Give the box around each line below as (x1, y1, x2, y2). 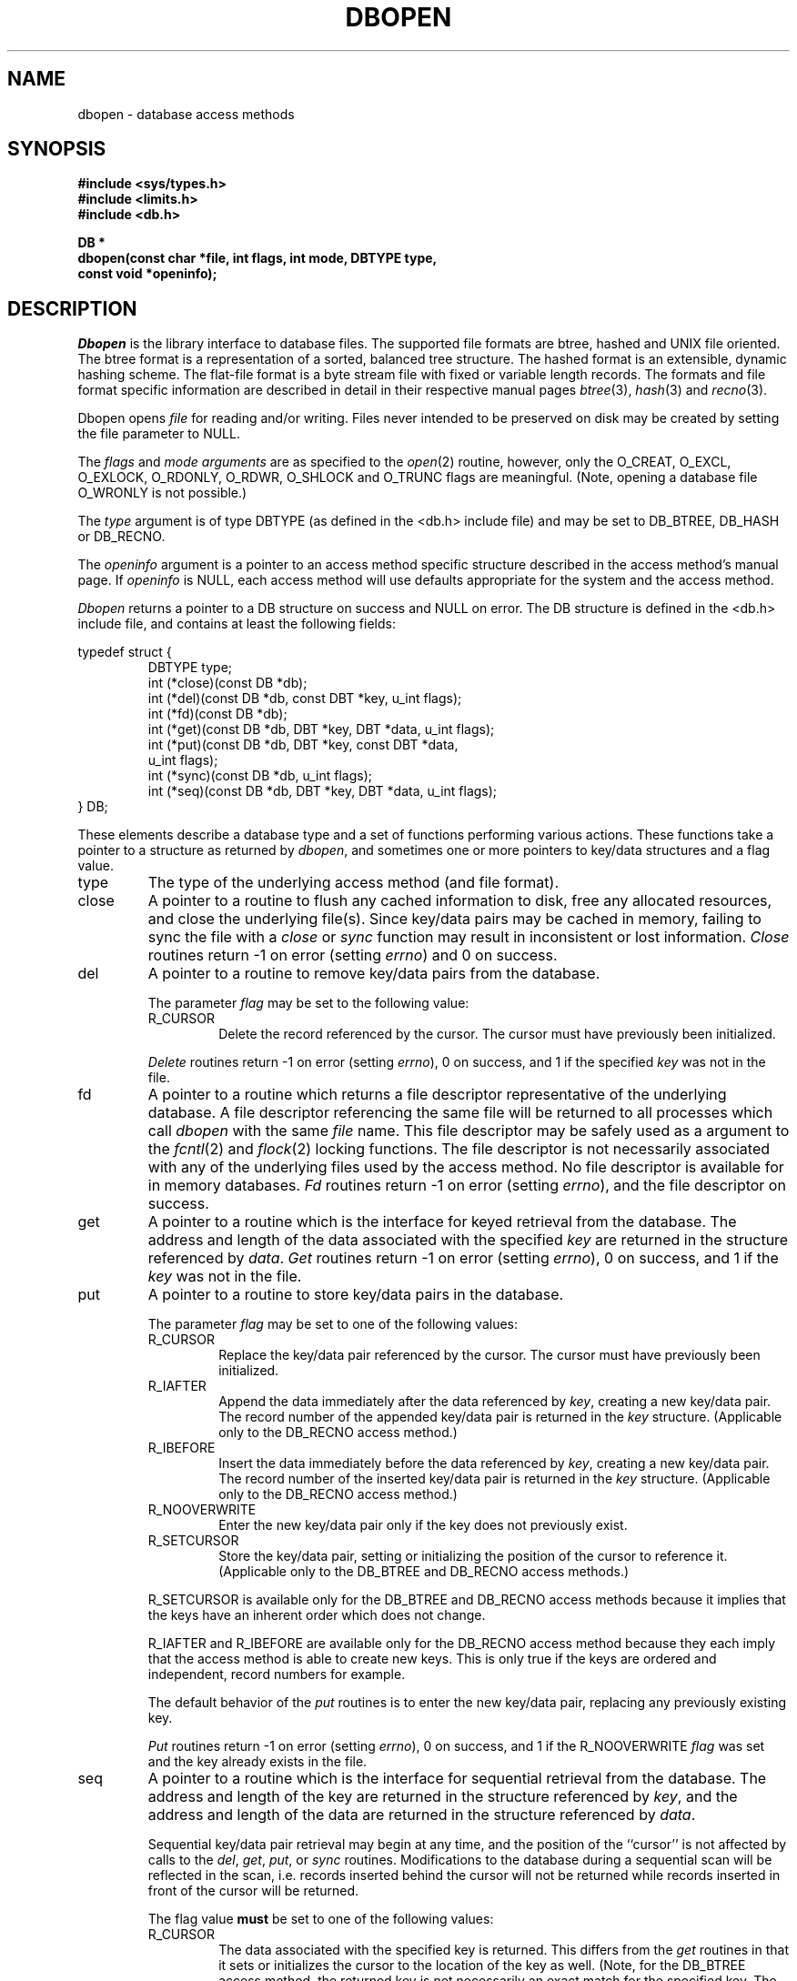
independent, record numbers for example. (147, 1666, 406, 1683)
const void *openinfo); (77, 266, 217, 282)
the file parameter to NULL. (77, 426, 240, 442)
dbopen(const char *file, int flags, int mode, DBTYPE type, (77, 250, 438, 266)
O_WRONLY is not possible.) (77, 485, 247, 501)
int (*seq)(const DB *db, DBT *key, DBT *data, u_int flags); (147, 783, 498, 799)
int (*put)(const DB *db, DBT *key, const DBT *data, (147, 737, 459, 753)
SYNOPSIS (7, 137, 106, 161)
